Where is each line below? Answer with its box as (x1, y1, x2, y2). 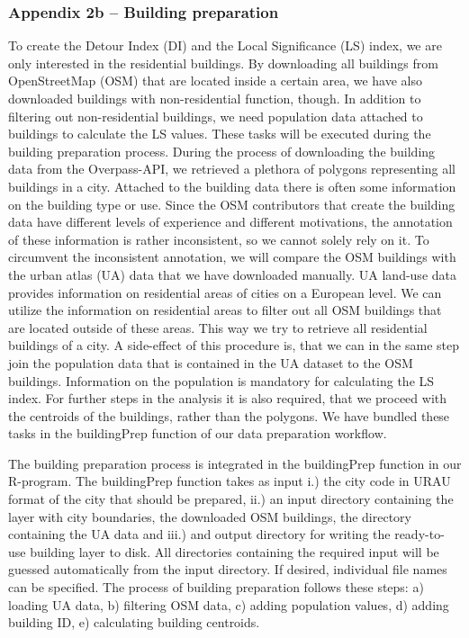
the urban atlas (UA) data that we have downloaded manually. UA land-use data (8, 265, 456, 283)
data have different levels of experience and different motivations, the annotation (8, 212, 453, 231)
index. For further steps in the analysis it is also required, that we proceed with (8, 389, 447, 408)
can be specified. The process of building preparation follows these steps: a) (8, 578, 424, 597)
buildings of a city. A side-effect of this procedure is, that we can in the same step (8, 336, 459, 355)
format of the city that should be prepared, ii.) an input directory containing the (8, 490, 454, 508)
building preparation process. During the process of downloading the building (8, 141, 436, 160)
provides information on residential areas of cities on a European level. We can (8, 283, 442, 301)
